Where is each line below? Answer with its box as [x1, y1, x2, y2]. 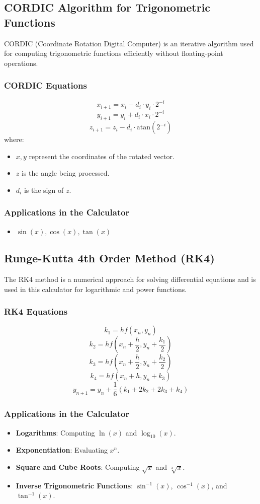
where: [4, 134, 24, 145]
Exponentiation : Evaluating [16, 445, 108, 455]
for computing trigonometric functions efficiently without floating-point [4, 48, 223, 58]
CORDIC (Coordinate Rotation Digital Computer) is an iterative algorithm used [4, 38, 254, 48]
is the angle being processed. [21, 168, 110, 178]
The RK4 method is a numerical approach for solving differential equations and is [4, 273, 256, 284]
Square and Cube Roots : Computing [16, 462, 140, 472]
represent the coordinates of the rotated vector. [29, 151, 175, 161]
